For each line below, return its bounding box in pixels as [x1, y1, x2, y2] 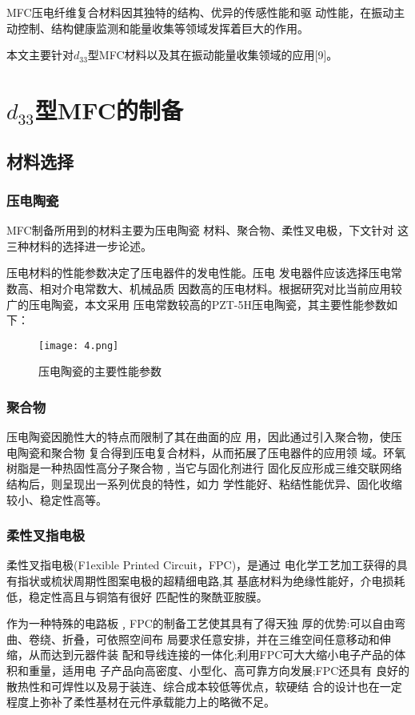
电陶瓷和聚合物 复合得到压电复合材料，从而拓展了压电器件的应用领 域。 [6, 444, 384, 460]
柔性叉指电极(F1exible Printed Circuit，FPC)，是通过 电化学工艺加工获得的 [6, 556, 397, 573]
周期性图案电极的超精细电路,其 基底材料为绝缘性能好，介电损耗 [73, 572, 405, 588]
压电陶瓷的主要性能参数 [38, 363, 162, 380]
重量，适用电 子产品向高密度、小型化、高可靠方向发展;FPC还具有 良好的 [28, 661, 409, 678]
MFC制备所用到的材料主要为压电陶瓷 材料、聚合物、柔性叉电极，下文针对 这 [6, 222, 409, 239]
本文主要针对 [6, 46, 74, 63]
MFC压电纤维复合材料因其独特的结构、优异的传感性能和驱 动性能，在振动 [6, 4, 394, 20]
